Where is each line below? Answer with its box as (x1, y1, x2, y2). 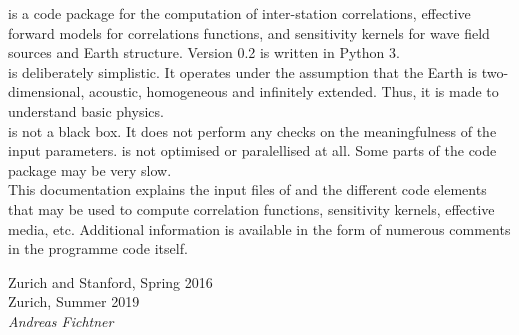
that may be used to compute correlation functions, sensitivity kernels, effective (8, 198, 495, 219)
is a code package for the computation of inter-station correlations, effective (8, 3, 471, 23)
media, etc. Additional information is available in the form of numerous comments (8, 218, 511, 239)
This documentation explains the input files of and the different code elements (8, 179, 487, 200)
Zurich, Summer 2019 (8, 291, 140, 312)
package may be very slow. (8, 159, 172, 180)
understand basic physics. (8, 100, 164, 121)
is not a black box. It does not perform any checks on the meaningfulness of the (8, 120, 497, 141)
